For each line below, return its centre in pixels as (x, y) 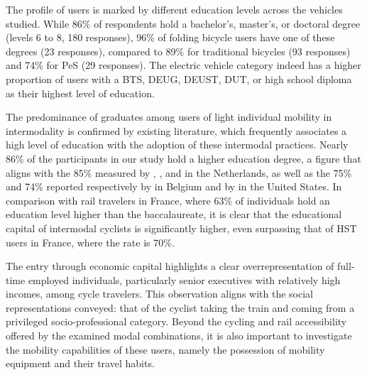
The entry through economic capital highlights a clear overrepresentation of (170, 266)
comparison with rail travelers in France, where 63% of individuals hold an (168, 200)
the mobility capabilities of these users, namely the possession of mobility (165, 349)
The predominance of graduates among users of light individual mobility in (169, 117)
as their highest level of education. (80, 93)
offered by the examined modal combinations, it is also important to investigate (179, 336)
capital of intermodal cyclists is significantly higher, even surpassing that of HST (181, 228)
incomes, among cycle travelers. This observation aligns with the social (159, 294)
